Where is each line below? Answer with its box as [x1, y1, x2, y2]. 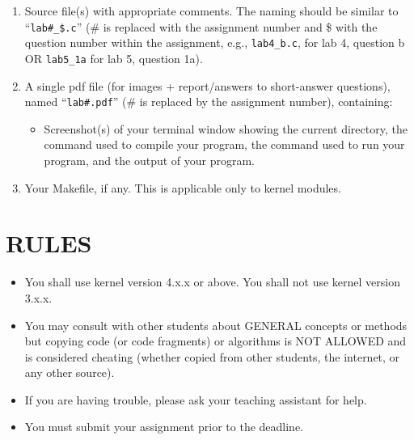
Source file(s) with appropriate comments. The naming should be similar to [24, 2, 399, 19]
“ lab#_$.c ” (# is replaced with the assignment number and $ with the [24, 18, 378, 35]
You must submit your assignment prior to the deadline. [24, 418, 304, 435]
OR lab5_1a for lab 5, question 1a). [24, 49, 203, 66]
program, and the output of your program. [44, 152, 256, 168]
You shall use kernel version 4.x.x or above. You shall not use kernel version [24, 273, 401, 290]
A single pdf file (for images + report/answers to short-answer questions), [24, 77, 391, 94]
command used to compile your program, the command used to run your [44, 136, 405, 153]
